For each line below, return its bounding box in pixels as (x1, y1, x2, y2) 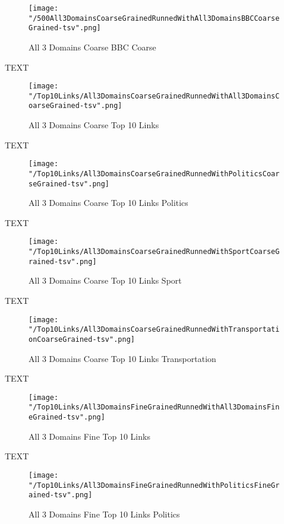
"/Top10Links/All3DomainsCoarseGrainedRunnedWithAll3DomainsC (29, 91, 280, 100)
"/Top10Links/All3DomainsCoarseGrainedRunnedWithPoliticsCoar (29, 169, 280, 178)
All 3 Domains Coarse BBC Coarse (29, 40, 156, 53)
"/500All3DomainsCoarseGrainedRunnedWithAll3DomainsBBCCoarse (29, 14, 280, 23)
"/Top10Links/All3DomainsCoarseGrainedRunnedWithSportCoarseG (29, 247, 280, 256)
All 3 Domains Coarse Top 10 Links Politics (29, 196, 188, 209)
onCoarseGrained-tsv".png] (29, 335, 135, 344)
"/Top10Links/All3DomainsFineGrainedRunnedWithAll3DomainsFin (29, 403, 280, 412)
